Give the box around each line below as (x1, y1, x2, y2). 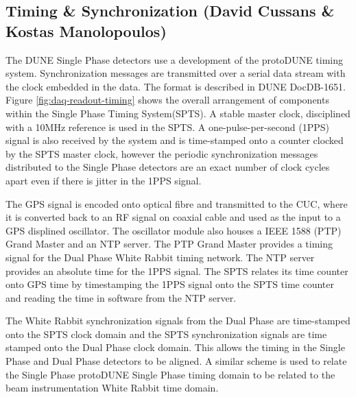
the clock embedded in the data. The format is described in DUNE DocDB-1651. (5, 79, 346, 93)
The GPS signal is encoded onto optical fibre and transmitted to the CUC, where (5, 196, 348, 210)
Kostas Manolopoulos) (5, 20, 167, 41)
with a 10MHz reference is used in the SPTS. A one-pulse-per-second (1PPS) (5, 119, 329, 134)
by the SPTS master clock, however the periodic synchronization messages (5, 146, 318, 160)
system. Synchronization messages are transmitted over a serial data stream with (5, 66, 346, 80)
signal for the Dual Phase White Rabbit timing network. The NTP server (5, 250, 315, 264)
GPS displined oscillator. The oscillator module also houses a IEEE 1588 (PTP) (5, 223, 342, 237)
